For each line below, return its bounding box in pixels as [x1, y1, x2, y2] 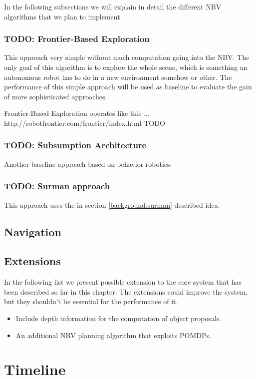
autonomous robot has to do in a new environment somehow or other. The [4, 71, 232, 82]
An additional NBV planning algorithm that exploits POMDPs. [15, 330, 211, 340]
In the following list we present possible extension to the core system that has [4, 277, 242, 287]
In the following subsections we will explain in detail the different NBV [4, 1, 222, 11]
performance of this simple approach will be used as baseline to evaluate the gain [4, 81, 252, 92]
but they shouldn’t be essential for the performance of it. [4, 296, 178, 307]
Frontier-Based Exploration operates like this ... [4, 108, 150, 118]
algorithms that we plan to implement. [4, 11, 122, 21]
